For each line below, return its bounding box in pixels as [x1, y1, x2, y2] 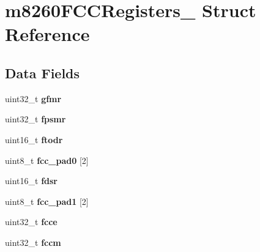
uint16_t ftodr [5, 133, 63, 146]
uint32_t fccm [5, 235, 61, 248]
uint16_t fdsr [5, 174, 58, 187]
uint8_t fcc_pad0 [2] [5, 154, 89, 166]
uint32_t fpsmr [5, 113, 66, 125]
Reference [5, 21, 90, 46]
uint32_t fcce [5, 215, 58, 228]
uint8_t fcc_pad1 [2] [5, 195, 89, 207]
